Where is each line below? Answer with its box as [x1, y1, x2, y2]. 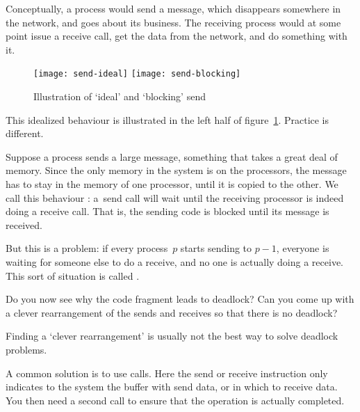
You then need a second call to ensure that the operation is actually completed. [6, 393, 345, 407]
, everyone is [276, 241, 329, 255]
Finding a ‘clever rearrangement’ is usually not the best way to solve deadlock [6, 328, 338, 343]
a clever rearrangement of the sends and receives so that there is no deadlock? [6, 305, 338, 319]
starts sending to [180, 241, 252, 255]
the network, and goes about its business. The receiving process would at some [6, 15, 341, 29]
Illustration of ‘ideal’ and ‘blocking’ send [33, 89, 206, 104]
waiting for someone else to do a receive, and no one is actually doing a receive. [6, 254, 344, 269]
